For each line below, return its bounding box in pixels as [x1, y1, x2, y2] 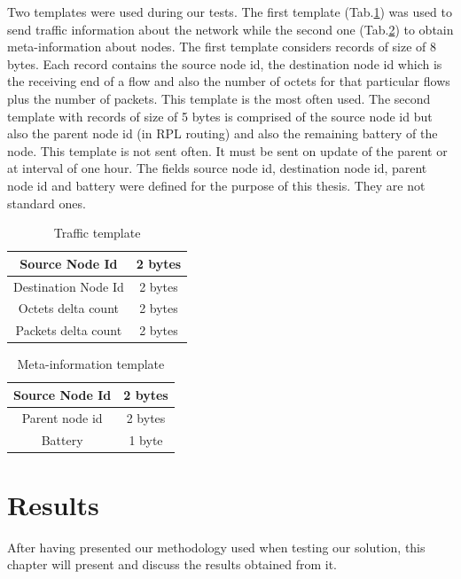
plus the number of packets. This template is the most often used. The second [7, 89, 431, 107]
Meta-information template [17, 355, 165, 373]
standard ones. [7, 193, 86, 212]
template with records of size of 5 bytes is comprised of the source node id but [7, 106, 433, 125]
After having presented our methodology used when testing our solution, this [7, 537, 426, 556]
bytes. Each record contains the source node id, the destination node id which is [7, 54, 442, 73]
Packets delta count [15, 321, 122, 340]
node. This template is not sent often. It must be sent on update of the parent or [7, 141, 448, 160]
